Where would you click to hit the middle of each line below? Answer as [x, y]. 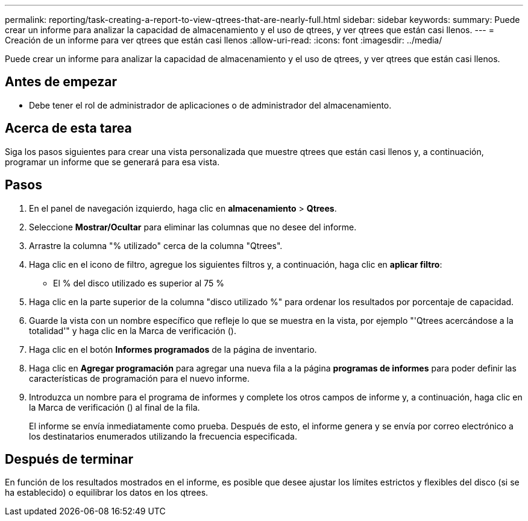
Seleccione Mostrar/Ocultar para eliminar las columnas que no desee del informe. [193, 227]
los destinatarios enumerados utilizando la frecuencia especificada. [163, 436]
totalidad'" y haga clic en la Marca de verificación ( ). [133, 330]
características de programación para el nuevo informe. [139, 378]
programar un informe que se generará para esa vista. [112, 162]
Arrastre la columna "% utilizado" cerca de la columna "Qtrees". [156, 245]
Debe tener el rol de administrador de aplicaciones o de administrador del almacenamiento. [210, 105]
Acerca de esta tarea [68, 128]
